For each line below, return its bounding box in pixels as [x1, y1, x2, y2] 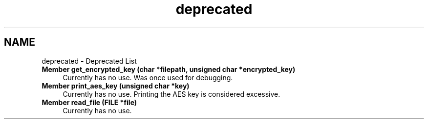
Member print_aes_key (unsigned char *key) [42, 81, 190, 90]
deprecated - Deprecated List [42, 56, 137, 65]
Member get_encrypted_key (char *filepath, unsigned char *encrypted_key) [42, 65, 296, 73]
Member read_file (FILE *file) [42, 98, 137, 106]
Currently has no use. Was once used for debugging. [63, 73, 233, 82]
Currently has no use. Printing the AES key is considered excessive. [63, 89, 280, 98]
